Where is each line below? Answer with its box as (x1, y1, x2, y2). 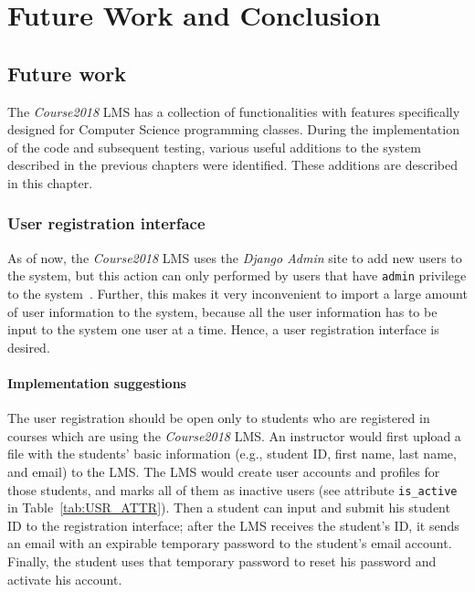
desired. (7, 337, 50, 356)
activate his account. (7, 569, 122, 588)
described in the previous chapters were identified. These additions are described (7, 155, 459, 174)
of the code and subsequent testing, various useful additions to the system (7, 137, 421, 156)
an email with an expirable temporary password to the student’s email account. (7, 534, 452, 553)
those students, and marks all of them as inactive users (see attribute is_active (7, 480, 458, 499)
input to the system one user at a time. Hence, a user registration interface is (7, 320, 439, 339)
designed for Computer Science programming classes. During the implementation (7, 120, 459, 139)
